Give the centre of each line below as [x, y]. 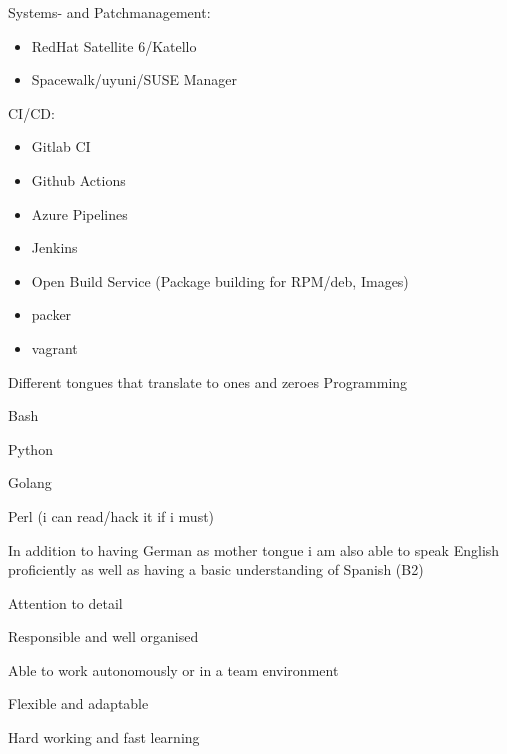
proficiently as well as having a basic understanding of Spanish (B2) [216, 569]
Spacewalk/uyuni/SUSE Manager [134, 79]
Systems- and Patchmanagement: [109, 12]
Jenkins [54, 247]
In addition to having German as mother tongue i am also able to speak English [254, 549]
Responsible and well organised [103, 636]
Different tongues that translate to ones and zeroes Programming [208, 381]
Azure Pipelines [79, 213]
